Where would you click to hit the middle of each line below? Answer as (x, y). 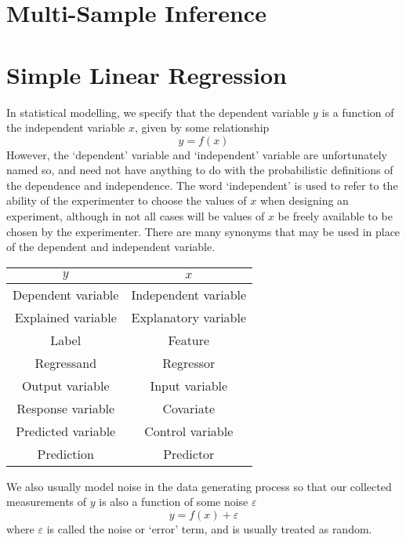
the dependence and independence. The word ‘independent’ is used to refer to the (202, 185)
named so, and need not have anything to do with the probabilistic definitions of (200, 170)
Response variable (66, 408)
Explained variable (65, 317)
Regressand (66, 362)
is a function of (358, 112)
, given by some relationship (202, 127)
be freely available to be (335, 216)
